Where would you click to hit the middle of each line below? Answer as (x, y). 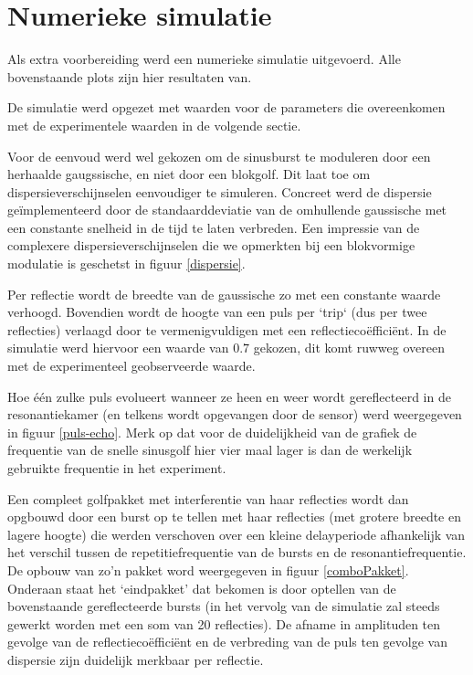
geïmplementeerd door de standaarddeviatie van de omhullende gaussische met (227, 210)
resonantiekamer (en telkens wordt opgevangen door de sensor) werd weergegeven (235, 414)
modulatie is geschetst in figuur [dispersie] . (126, 264)
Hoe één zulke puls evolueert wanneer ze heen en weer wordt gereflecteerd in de (229, 396)
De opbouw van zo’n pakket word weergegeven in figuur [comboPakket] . (208, 570)
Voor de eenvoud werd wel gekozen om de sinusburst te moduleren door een (219, 156)
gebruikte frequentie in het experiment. (117, 468)
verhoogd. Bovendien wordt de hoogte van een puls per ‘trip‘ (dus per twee (217, 312)
